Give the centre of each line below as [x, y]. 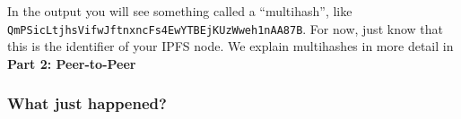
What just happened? [87, 103]
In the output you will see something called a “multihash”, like [180, 11]
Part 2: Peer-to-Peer [72, 63]
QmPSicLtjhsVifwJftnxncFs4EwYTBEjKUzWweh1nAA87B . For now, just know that [225, 28]
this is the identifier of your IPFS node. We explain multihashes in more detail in [230, 46]
